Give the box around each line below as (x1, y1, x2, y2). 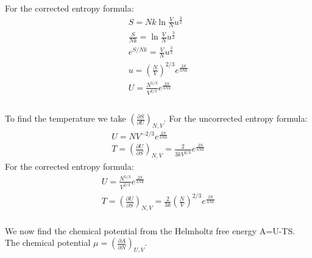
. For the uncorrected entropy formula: (163, 112, 308, 125)
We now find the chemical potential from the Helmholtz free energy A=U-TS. (5, 224, 296, 237)
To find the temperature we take (5, 112, 126, 125)
